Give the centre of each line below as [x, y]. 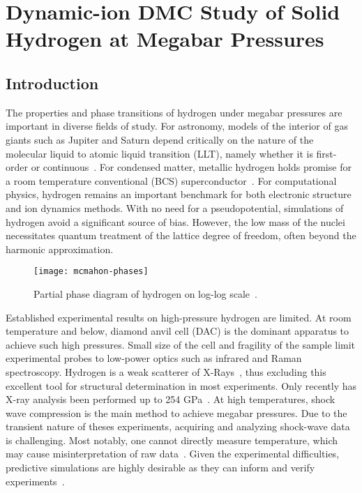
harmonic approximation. [60, 249]
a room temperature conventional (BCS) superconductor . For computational [171, 180]
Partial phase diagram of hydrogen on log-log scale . [145, 293]
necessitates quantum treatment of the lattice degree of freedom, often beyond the [181, 235]
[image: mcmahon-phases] [91, 272]
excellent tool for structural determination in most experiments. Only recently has [181, 385]
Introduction [52, 83]
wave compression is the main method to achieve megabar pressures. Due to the [176, 412]
